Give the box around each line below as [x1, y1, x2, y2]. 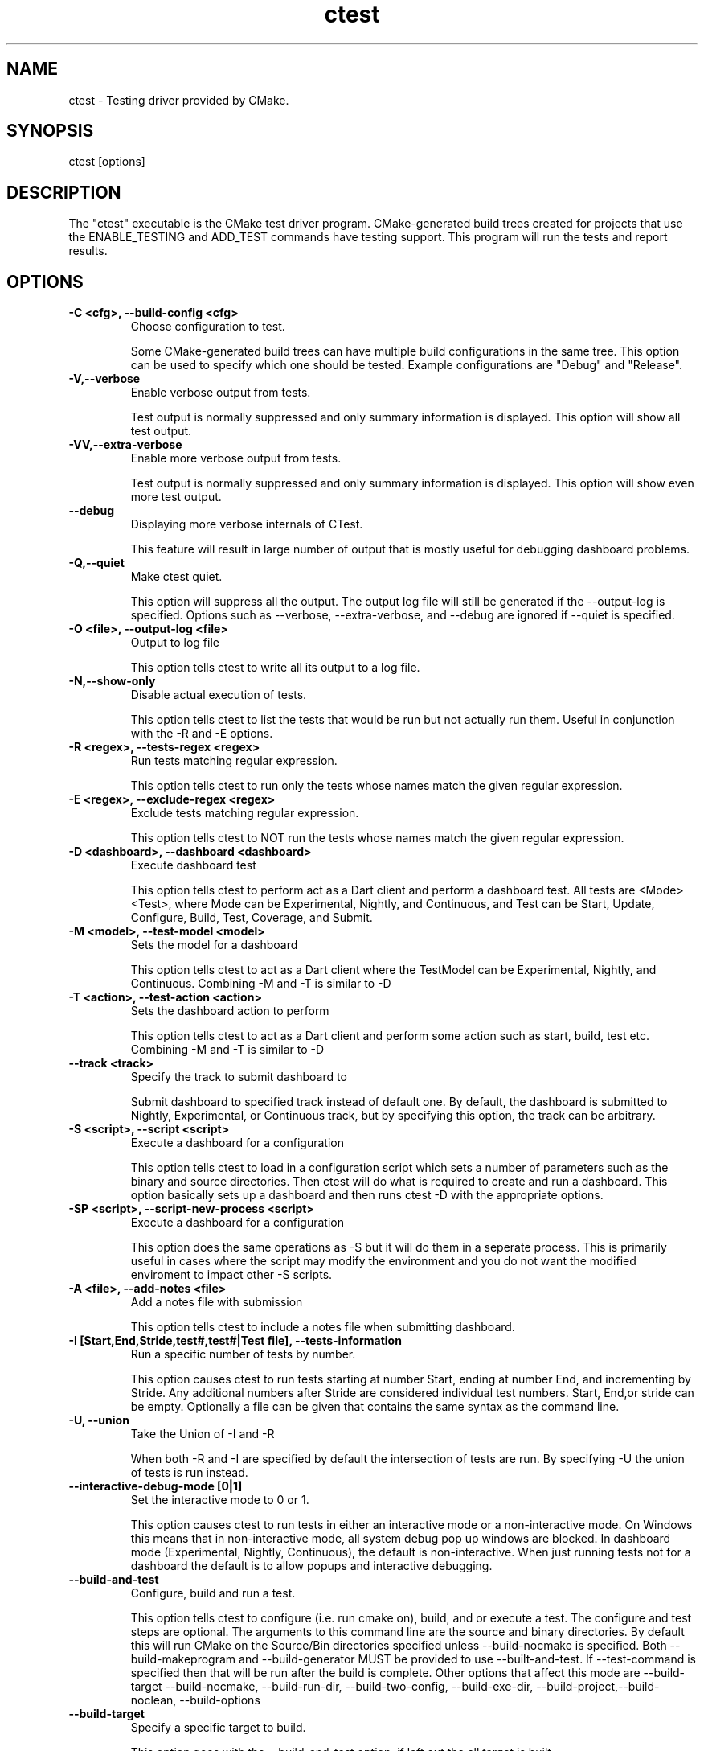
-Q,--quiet [68, 556, 125, 570]
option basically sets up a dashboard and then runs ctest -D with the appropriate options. [130, 1188, 604, 1202]
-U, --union [68, 1413, 129, 1428]
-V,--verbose [68, 372, 141, 386]
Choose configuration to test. [130, 319, 285, 334]
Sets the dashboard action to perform [130, 1004, 329, 1018]
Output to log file [130, 635, 219, 650]
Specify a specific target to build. [130, 1720, 306, 1735]
